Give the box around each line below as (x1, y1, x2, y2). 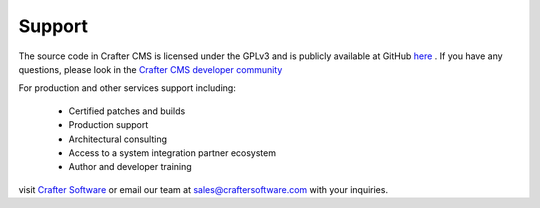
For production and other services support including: (18, 82, 237, 94)
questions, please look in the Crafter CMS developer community (18, 63, 283, 75)
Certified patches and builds (68, 105, 186, 117)
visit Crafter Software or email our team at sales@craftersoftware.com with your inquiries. (18, 183, 389, 195)
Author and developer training (68, 161, 192, 173)
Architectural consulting (68, 133, 168, 145)
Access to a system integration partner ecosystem (68, 146, 277, 159)
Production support (68, 119, 149, 131)
